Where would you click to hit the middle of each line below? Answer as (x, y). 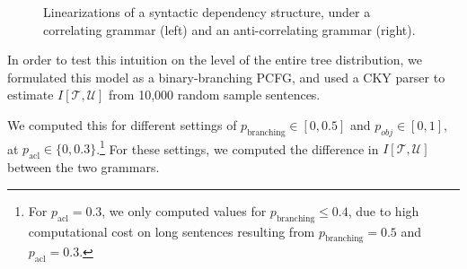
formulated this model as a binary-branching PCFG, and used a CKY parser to (226, 77)
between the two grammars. (84, 167)
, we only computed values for (184, 210)
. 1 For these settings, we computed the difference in (238, 147)
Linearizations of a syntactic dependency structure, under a (207, 12)
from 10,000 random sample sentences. (215, 95)
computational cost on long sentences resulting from (172, 231)
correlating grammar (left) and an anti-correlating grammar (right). (229, 29)
